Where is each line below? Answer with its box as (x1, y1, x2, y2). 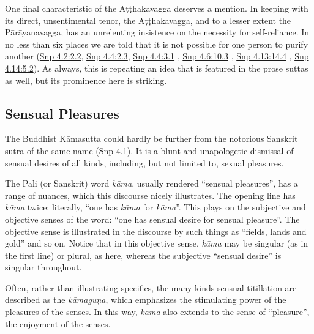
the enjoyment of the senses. (5, 317, 111, 330)
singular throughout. (5, 261, 82, 273)
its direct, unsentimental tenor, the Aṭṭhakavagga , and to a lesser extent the (5, 13, 291, 26)
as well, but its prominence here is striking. (5, 73, 167, 86)
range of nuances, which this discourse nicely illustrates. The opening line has (5, 188, 296, 201)
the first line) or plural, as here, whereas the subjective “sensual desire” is (5, 248, 282, 261)
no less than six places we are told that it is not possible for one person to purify (5, 37, 308, 50)
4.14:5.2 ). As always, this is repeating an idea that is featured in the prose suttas (5, 61, 308, 74)
